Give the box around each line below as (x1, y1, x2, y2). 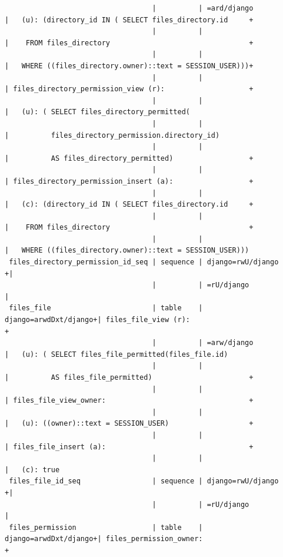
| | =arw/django (152, 339, 254, 347)
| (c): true (5, 465, 60, 474)
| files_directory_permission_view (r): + (5, 85, 254, 94)
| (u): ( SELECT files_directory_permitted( (5, 108, 190, 117)
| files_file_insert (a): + (5, 442, 254, 451)
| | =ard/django (152, 4, 254, 12)
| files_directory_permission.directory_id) (5, 131, 220, 140)
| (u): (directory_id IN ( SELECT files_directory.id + (5, 15, 254, 24)
